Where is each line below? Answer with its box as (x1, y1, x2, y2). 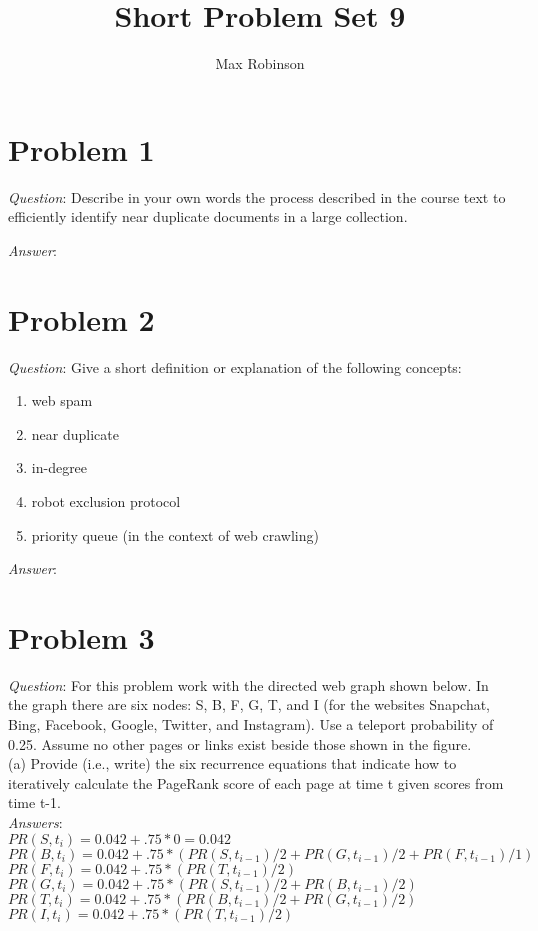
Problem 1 (8, 128, 155, 169)
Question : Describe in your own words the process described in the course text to (8, 186, 506, 207)
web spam (31, 390, 93, 411)
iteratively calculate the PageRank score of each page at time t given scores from (8, 772, 504, 793)
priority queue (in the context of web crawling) (31, 524, 319, 545)
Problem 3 (8, 616, 155, 657)
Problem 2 (8, 298, 155, 339)
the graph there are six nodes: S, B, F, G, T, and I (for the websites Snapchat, (8, 694, 491, 715)
